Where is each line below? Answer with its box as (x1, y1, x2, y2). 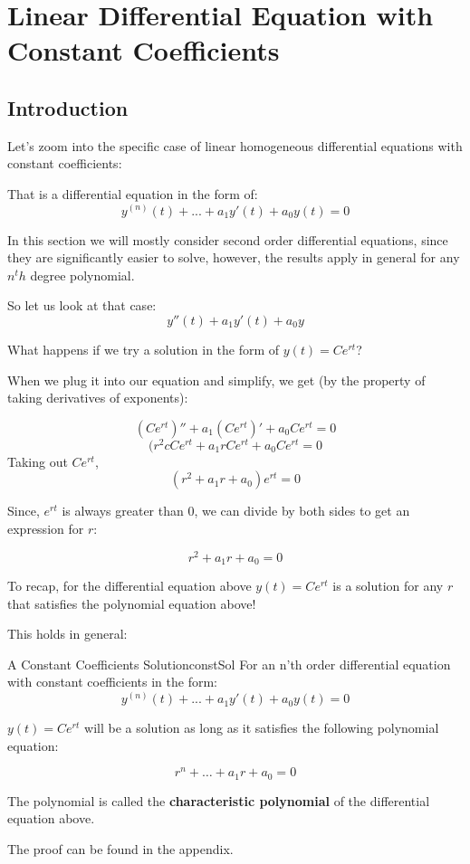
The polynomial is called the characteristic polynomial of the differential (7, 791, 430, 810)
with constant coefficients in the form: (7, 672, 217, 691)
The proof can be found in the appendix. (7, 840, 234, 858)
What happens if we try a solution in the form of (7, 339, 280, 358)
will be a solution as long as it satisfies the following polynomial (84, 718, 439, 737)
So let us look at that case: (7, 296, 157, 315)
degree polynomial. (30, 265, 135, 284)
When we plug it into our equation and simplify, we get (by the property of (7, 370, 426, 389)
